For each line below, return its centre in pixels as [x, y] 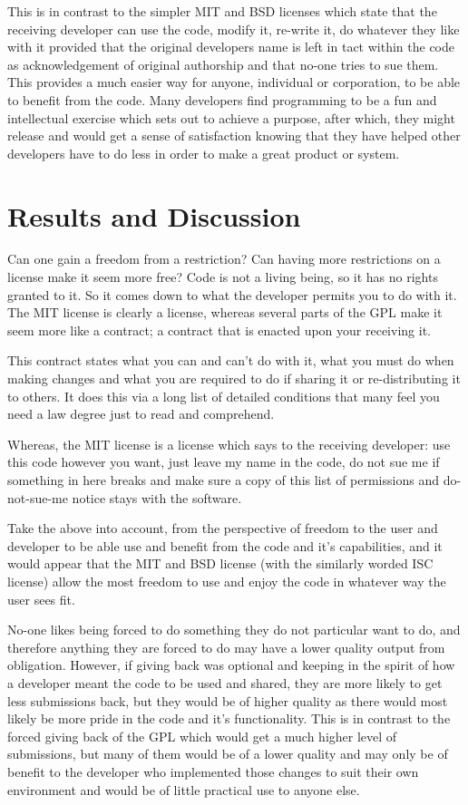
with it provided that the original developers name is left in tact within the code [231, 47]
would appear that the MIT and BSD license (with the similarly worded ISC [220, 563]
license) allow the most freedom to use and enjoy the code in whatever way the [227, 581]
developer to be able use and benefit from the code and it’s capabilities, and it [225, 545]
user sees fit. [41, 599]
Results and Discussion [154, 215]
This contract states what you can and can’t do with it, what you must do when [231, 360]
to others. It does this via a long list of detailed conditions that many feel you [224, 396]
